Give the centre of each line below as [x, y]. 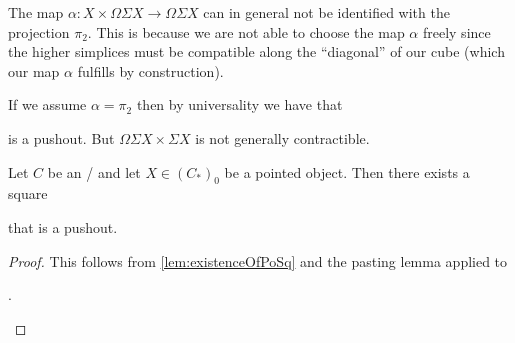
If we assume [47, 104]
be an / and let [94, 171]
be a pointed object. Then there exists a [347, 171]
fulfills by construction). [150, 70]
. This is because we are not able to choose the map [246, 31]
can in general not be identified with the [326, 12]
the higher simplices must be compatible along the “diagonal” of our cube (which [256, 51]
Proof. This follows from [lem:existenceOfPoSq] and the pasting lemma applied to [258, 260]
